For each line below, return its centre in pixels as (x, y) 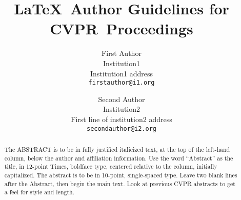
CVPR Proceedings (122, 28)
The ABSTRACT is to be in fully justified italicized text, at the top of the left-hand (117, 149)
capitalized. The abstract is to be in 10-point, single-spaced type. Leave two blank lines (121, 175)
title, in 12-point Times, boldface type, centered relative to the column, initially (111, 166)
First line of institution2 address (122, 119)
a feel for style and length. (39, 192)
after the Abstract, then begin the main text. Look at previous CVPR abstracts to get (120, 183)
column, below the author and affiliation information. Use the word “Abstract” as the (119, 158)
